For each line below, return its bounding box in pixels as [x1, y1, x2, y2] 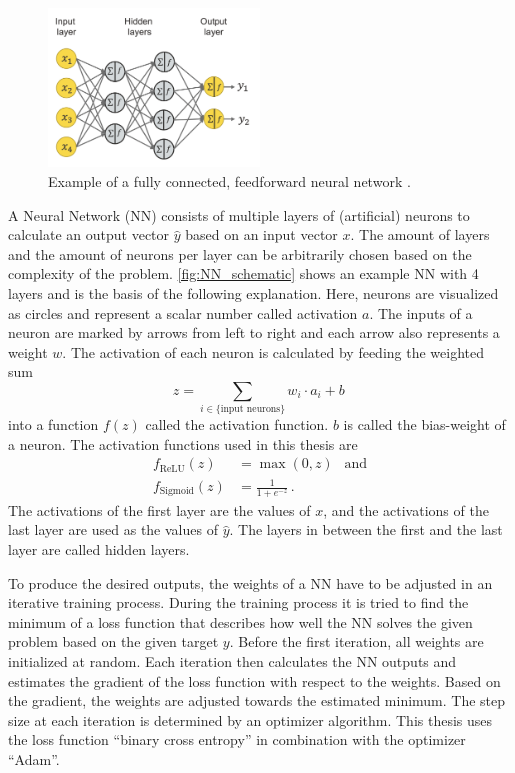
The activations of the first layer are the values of [8, 499, 311, 520]
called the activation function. [145, 414, 329, 435]
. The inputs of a [369, 302, 473, 323]
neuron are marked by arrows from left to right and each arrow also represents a [8, 322, 500, 343]
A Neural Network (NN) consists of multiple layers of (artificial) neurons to [8, 204, 470, 225]
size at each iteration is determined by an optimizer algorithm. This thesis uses [8, 709, 493, 730]
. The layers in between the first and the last [229, 519, 503, 540]
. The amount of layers [350, 224, 490, 245]
